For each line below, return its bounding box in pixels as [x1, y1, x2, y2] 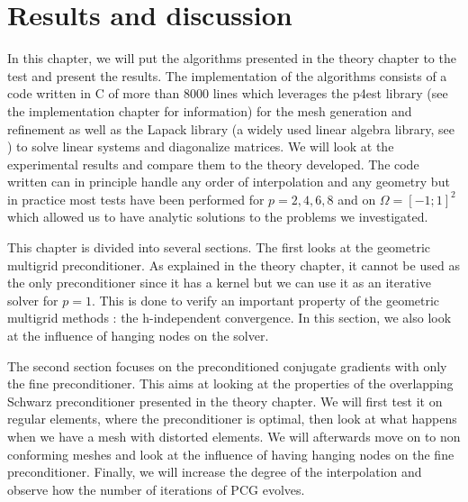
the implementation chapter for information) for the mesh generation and [7, 101, 412, 120]
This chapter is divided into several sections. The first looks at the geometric [7, 238, 431, 257]
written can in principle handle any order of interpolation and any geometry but [7, 172, 450, 191]
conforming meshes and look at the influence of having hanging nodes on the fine [7, 444, 454, 463]
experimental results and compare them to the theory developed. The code [7, 154, 419, 173]
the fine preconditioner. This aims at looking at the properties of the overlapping [7, 374, 454, 393]
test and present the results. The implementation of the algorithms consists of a [7, 66, 447, 85]
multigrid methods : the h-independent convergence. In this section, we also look [7, 308, 452, 327]
